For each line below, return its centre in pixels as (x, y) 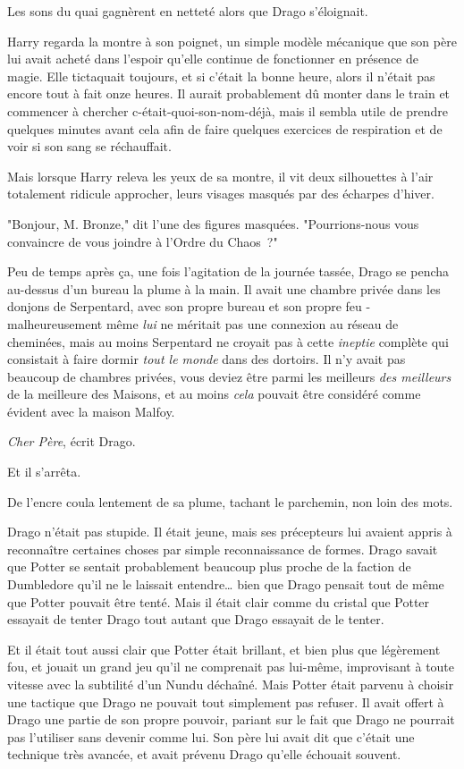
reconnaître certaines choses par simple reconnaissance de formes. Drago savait (223, 549)
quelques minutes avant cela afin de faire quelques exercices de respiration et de (225, 128)
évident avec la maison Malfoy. (91, 411)
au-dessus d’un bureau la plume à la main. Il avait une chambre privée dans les (224, 288)
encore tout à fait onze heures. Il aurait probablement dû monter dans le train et (229, 93)
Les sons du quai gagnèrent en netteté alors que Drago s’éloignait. (188, 11)
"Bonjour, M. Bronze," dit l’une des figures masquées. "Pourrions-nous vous (213, 223)
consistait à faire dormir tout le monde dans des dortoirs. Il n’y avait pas (207, 359)
